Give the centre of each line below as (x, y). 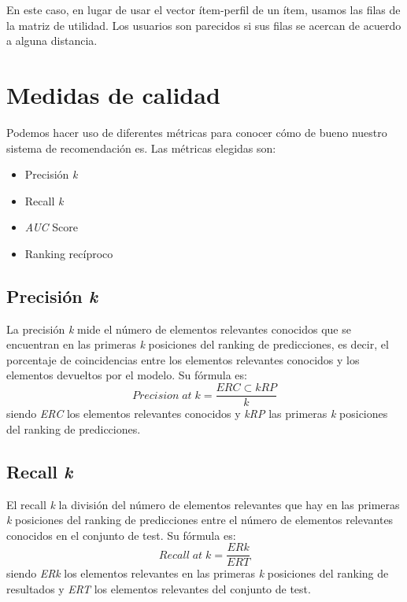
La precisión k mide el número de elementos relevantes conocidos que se (179, 329)
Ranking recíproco (69, 253)
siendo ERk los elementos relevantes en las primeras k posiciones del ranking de (198, 573)
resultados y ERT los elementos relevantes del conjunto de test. (159, 588)
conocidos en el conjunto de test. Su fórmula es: (121, 535)
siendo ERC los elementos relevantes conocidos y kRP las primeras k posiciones (197, 414)
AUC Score (51, 227)
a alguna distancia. (52, 41)
